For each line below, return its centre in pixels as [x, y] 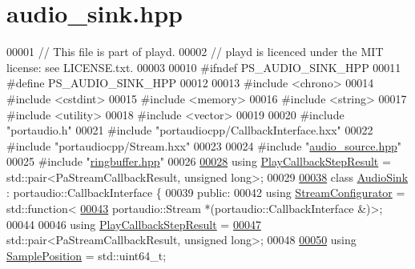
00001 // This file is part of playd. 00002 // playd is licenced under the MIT [195, 52]
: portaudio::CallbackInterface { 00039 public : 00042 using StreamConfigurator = [206, 193]
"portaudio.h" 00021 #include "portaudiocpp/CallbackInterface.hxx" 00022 [190, 130]
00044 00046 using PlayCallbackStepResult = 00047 [134, 224]
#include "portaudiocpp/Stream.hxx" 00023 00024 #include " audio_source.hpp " [204, 145]
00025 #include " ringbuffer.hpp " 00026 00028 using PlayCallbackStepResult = [199, 161]
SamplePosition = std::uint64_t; [87, 255]
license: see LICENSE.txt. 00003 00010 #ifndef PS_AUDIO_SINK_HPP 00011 [204, 67]
